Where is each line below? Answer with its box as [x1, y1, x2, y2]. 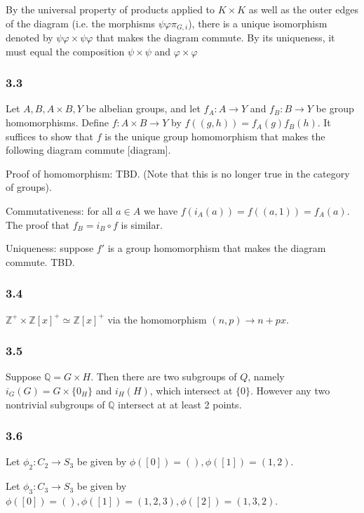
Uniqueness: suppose [6, 241, 94, 255]
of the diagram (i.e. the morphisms [6, 15, 155, 30]
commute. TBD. [6, 254, 75, 269]
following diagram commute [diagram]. [6, 142, 171, 157]
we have [143, 204, 178, 218]
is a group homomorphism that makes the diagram [107, 241, 326, 255]
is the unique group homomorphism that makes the [105, 128, 325, 143]
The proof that [6, 217, 70, 232]
